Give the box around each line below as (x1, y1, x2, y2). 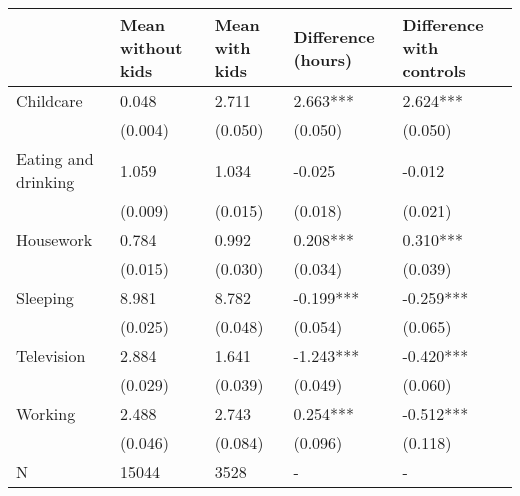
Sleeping (16, 286, 74, 309)
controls (402, 59, 466, 82)
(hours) (293, 47, 353, 71)
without (119, 36, 183, 59)
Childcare (16, 89, 83, 112)
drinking (16, 170, 75, 193)
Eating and (16, 147, 94, 170)
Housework (16, 228, 93, 251)
